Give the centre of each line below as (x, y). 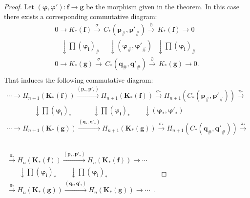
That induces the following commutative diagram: (79, 79)
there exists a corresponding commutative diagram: (81, 16)
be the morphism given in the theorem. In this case (163, 6)
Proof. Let (19, 6)
